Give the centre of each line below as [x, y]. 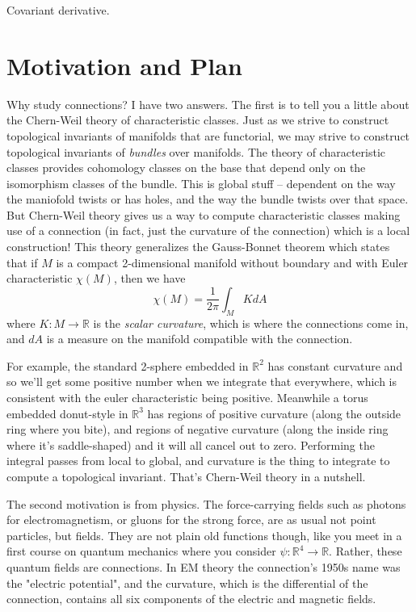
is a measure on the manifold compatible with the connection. [200, 339]
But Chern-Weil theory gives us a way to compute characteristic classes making [204, 214]
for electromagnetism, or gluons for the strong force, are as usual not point [191, 520]
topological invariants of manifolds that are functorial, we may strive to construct [208, 135]
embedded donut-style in [67, 413]
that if [22, 262]
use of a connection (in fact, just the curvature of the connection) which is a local [208, 231]
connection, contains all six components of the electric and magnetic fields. [191, 599]
